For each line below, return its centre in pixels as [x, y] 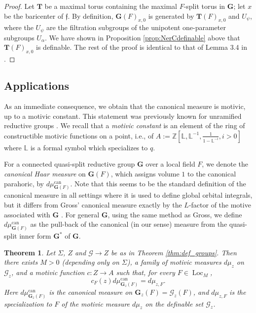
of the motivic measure [96, 303]
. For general [80, 214]
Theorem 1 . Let [30, 252]
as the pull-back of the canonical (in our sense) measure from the [129, 224]
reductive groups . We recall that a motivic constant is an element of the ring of [125, 125]
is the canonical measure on [91, 292]
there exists [21, 262]
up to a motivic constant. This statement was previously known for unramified [123, 116]
